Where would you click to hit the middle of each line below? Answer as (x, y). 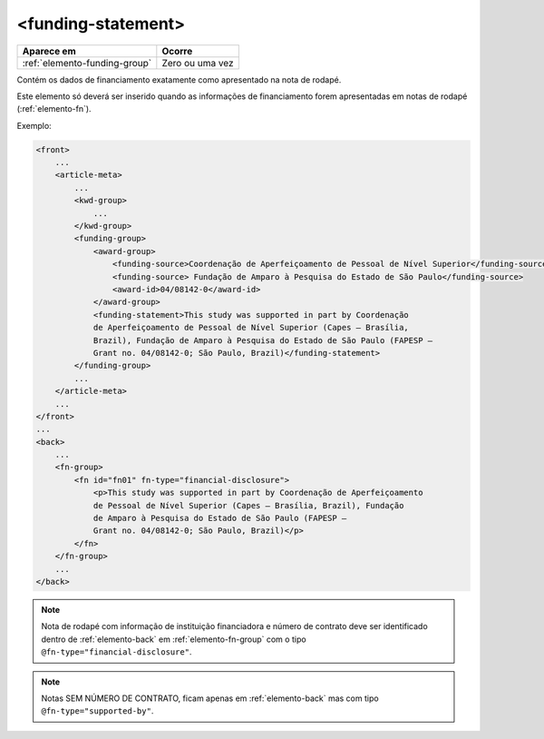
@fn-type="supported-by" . (97, 711)
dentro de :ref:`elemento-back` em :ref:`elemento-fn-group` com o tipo (174, 639)
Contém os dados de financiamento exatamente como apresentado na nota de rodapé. (179, 79)
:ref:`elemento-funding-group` (87, 63)
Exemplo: (34, 125)
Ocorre (177, 51)
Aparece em (49, 51)
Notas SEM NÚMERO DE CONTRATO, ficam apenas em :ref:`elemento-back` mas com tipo (210, 698)
